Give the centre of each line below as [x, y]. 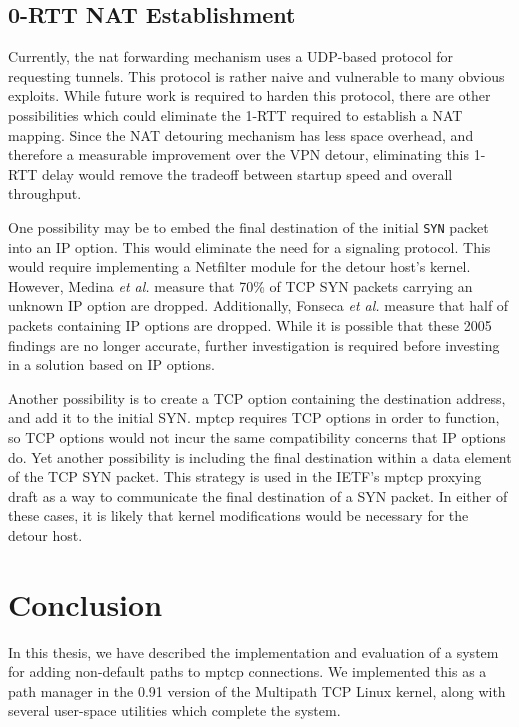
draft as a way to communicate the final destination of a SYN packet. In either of [258, 495]
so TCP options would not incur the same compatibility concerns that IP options [257, 436]
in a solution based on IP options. [111, 364]
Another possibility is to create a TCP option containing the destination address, [257, 397]
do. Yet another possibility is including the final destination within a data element [260, 456]
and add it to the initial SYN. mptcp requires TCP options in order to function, [254, 417]
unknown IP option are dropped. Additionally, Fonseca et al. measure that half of [258, 305]
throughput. [45, 193]
